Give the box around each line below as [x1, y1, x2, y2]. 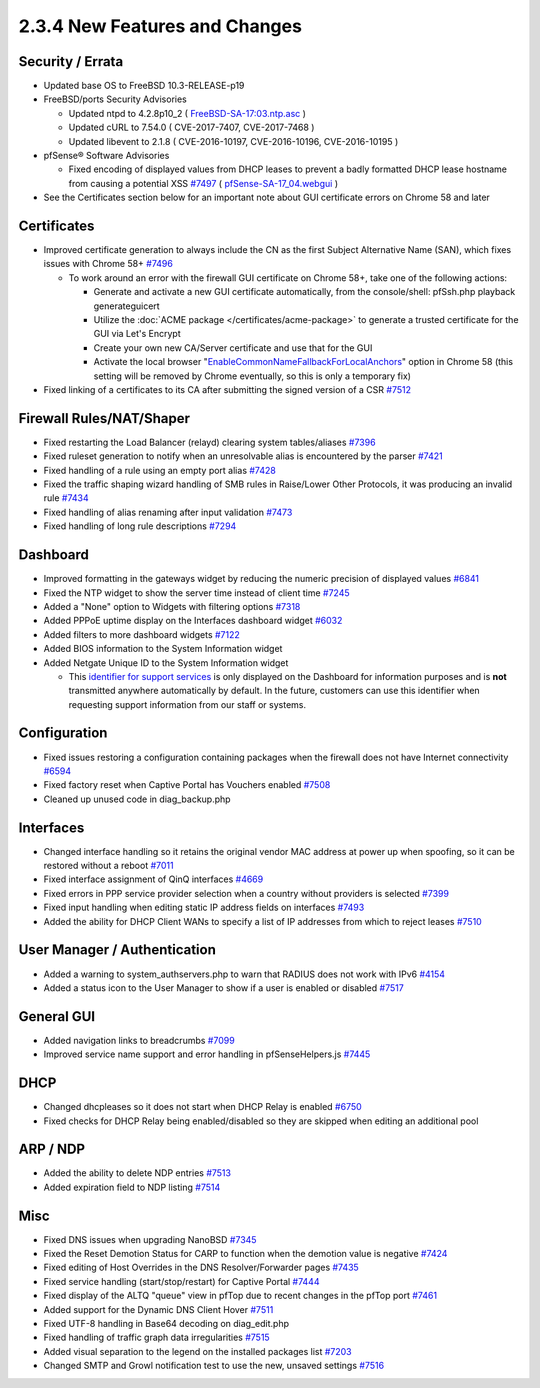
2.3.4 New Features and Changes [18, 15, 302, 37]
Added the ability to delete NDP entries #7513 [43, 1167, 232, 1179]
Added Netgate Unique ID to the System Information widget [43, 656, 289, 669]
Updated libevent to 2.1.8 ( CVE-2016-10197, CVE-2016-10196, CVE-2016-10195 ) [68, 135, 399, 147]
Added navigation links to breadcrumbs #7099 [43, 1034, 235, 1046]
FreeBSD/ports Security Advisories [43, 93, 187, 105]
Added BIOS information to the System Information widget [43, 643, 283, 655]
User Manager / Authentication [18, 941, 217, 959]
